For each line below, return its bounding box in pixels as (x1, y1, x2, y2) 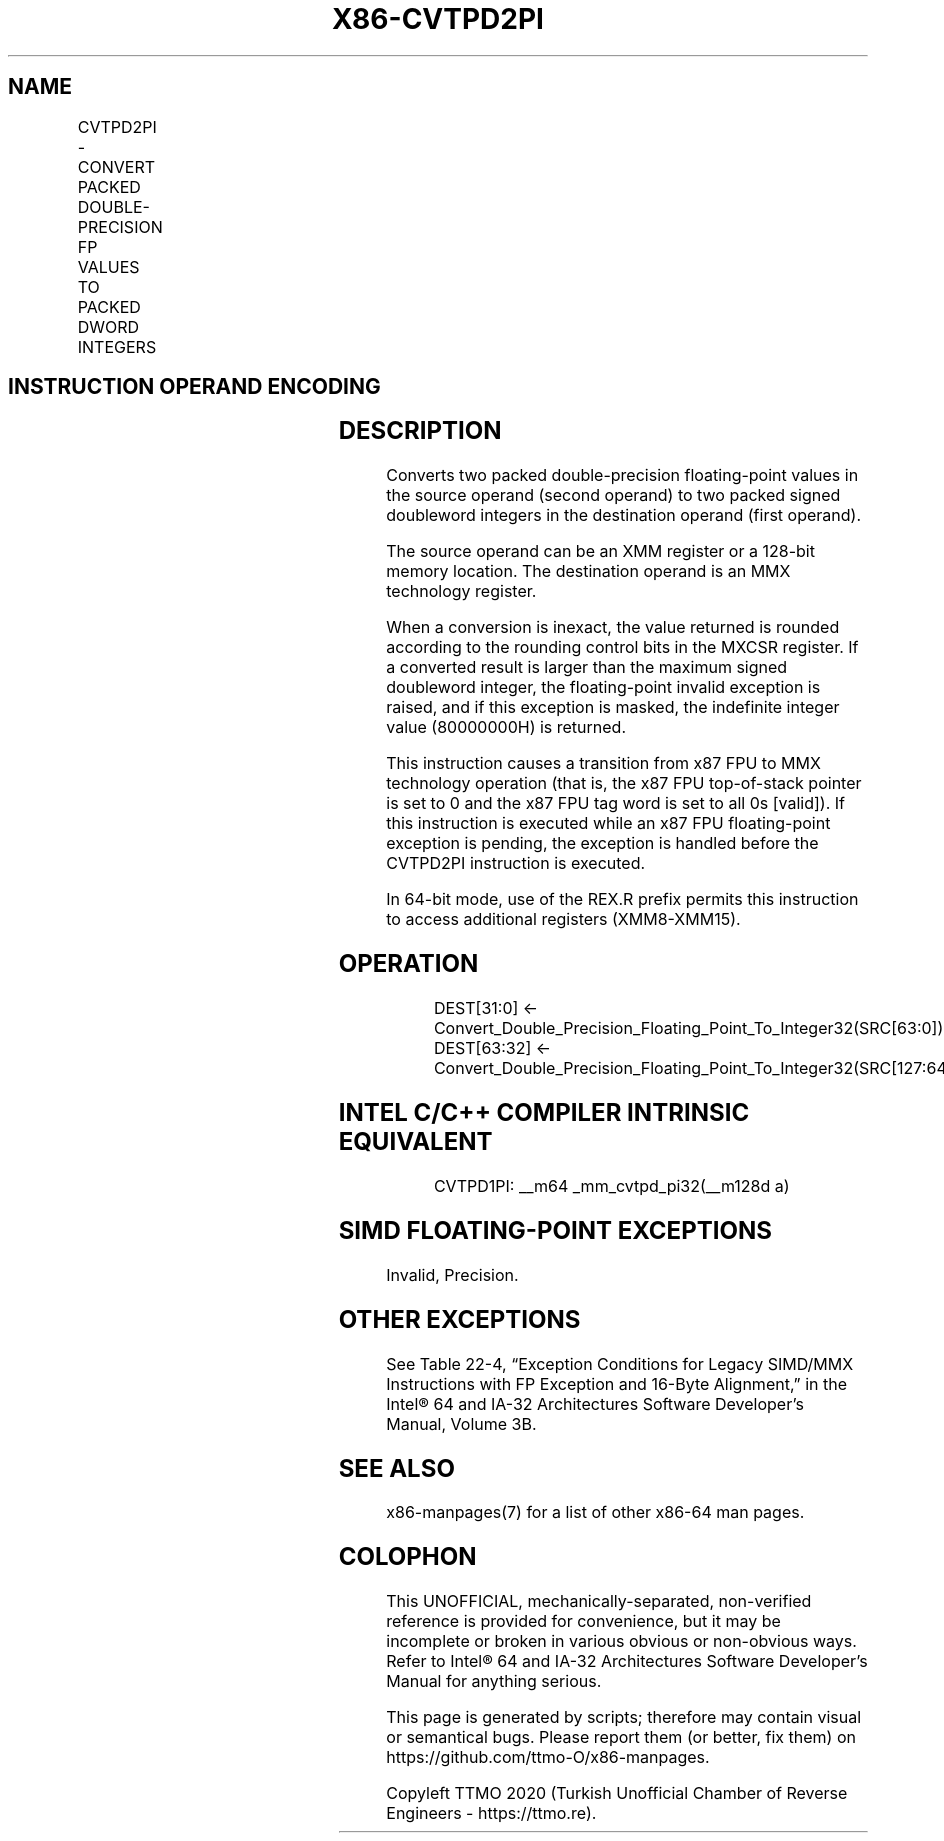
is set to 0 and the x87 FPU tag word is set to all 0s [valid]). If (386, 793, 846, 814)
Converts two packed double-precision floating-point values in (386, 465, 859, 486)
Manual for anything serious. (386, 1671, 602, 1692)
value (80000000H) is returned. (386, 717, 627, 738)
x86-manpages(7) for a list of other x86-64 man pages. (386, 1502, 805, 1523)
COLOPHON (338, 1542, 477, 1572)
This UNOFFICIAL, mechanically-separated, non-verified (386, 1591, 812, 1612)
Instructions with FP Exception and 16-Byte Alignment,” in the (386, 1373, 847, 1394)
